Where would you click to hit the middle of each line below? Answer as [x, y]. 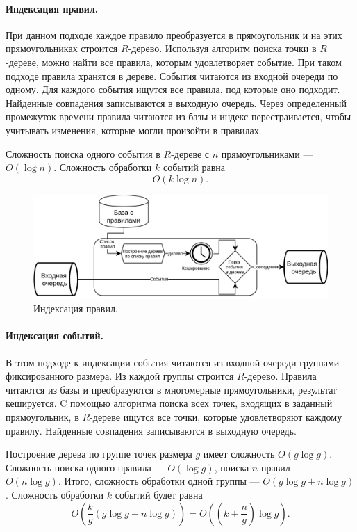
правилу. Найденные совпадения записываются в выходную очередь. [151, 430]
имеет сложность [239, 454]
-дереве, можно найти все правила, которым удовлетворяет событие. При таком [174, 62]
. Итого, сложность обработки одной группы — [159, 481]
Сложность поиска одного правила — [85, 467]
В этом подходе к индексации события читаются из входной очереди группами [173, 362]
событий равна [194, 167]
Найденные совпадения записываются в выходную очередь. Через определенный [176, 103]
